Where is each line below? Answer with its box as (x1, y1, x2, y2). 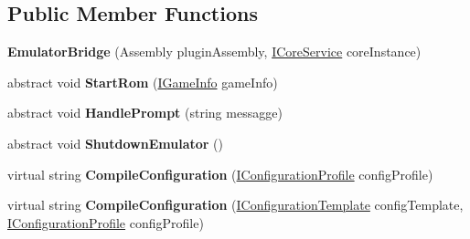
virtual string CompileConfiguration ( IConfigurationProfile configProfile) (7, 164, 433, 183)
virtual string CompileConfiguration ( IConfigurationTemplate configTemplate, (7, 195, 464, 214)
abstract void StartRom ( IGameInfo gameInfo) (7, 72, 278, 91)
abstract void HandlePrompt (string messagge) (7, 103, 283, 122)
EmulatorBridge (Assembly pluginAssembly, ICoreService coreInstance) (7, 42, 422, 61)
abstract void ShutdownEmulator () (7, 133, 223, 152)
